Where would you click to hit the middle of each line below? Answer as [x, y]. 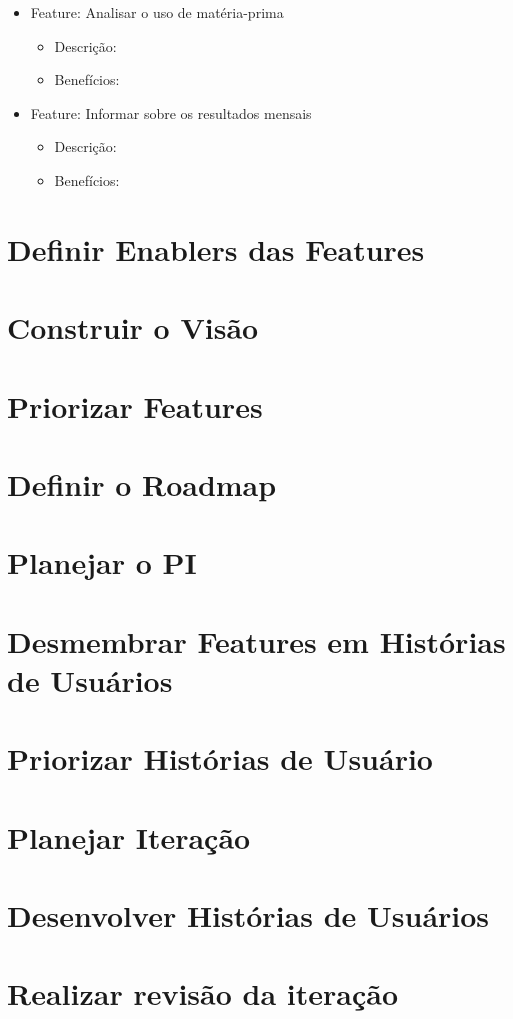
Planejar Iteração [129, 836]
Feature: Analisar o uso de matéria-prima [157, 12]
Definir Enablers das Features [216, 248]
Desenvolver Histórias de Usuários [248, 914]
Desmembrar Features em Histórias [256, 640]
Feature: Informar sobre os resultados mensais [171, 112]
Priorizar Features [135, 405]
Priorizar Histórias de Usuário [220, 758]
